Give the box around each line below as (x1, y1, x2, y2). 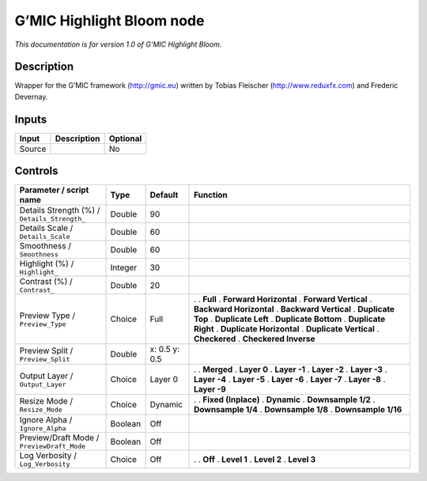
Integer (110, 262, 138, 273)
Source (19, 143, 47, 154)
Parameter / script (19, 184, 89, 195)
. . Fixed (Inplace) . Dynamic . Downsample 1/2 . (194, 394, 376, 405)
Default (149, 190, 179, 201)
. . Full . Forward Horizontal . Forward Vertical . (194, 294, 372, 305)
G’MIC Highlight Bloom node (14, 12, 205, 29)
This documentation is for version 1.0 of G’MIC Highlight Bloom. (14, 40, 222, 49)
